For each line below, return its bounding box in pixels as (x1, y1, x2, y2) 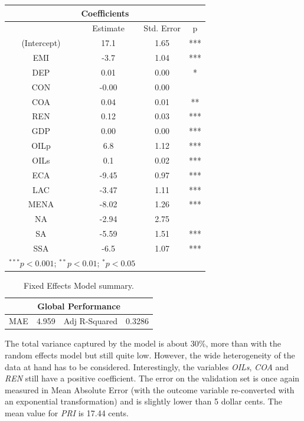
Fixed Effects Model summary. (24, 279, 134, 291)
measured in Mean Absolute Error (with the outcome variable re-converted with (5, 383, 295, 396)
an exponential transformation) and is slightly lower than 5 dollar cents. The (5, 395, 282, 407)
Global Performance (37, 299, 120, 312)
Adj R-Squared (63, 315, 118, 327)
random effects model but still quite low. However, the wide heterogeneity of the (5, 349, 295, 361)
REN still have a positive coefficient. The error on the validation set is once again (5, 372, 300, 384)
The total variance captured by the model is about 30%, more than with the (5, 337, 282, 350)
